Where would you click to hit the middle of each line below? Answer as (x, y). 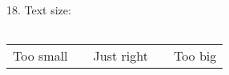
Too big (195, 55)
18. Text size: (39, 10)
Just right (121, 55)
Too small (40, 55)
